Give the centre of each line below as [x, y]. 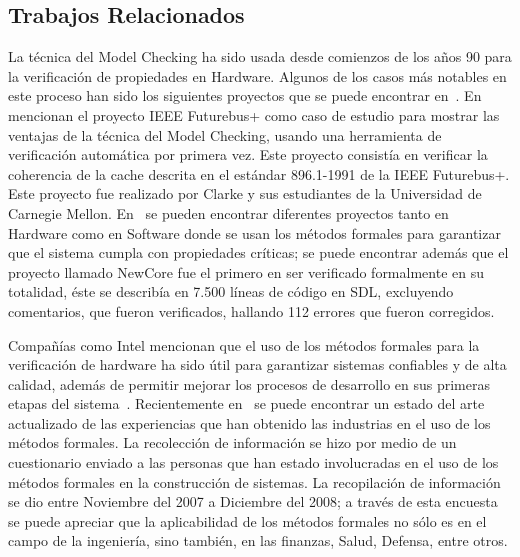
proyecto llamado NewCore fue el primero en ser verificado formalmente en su [246, 271]
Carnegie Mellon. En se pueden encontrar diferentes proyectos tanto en [228, 212]
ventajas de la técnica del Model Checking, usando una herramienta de [225, 134]
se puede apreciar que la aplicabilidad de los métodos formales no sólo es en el [247, 520]
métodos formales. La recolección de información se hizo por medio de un [232, 442]
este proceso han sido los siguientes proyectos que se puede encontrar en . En [245, 95]
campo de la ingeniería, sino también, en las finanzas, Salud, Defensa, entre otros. [258, 540]
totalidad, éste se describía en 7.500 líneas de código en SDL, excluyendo [231, 291]
